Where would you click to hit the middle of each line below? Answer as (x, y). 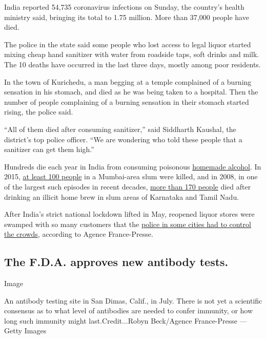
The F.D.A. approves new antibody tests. (116, 262)
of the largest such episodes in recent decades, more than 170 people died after (128, 186)
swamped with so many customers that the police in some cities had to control (128, 224)
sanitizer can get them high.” (49, 149)
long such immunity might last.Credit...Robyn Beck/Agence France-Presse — (126, 320)
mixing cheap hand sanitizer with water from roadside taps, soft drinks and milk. (132, 54)
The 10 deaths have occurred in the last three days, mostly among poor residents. (132, 64)
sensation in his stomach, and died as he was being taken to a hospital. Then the (131, 92)
